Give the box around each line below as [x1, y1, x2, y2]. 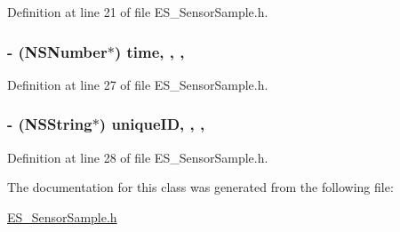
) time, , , [114, 40, 185, 62]
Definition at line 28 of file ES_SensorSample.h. [7, 148, 268, 166]
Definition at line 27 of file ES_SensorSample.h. [7, 75, 268, 93]
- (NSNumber [7, 40, 108, 62]
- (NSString [7, 113, 92, 135]
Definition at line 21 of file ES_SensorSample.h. [7, 3, 268, 20]
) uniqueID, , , [99, 113, 205, 135]
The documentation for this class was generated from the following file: [7, 178, 394, 196]
